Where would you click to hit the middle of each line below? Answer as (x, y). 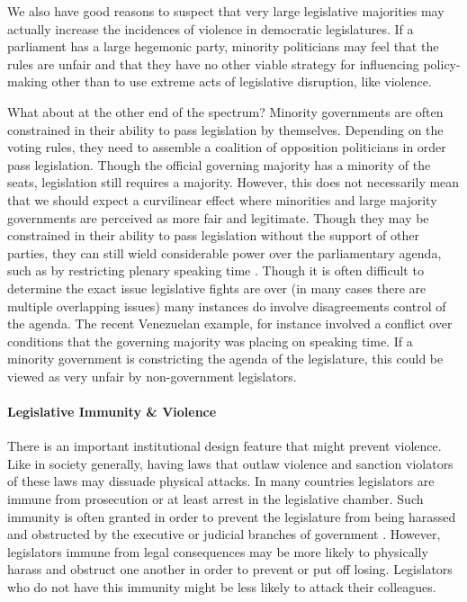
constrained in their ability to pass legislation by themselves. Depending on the (225, 129)
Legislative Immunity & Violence (112, 412)
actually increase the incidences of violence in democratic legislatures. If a (211, 28)
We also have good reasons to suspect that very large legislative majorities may (226, 11)
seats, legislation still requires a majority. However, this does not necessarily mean (233, 182)
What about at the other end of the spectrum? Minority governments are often (225, 111)
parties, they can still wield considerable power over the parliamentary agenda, (225, 252)
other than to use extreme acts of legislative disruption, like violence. (242, 81)
